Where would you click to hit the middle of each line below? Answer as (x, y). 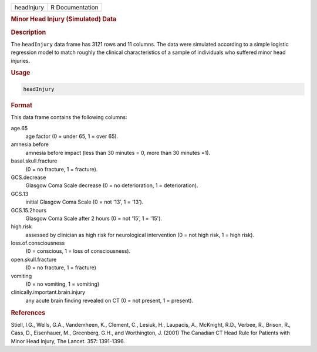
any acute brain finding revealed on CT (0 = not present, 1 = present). (109, 300)
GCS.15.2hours (29, 210)
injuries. (21, 60)
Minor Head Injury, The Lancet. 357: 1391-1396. (68, 341)
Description (28, 32)
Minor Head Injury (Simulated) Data (64, 19)
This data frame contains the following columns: (69, 117)
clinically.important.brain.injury (48, 292)
